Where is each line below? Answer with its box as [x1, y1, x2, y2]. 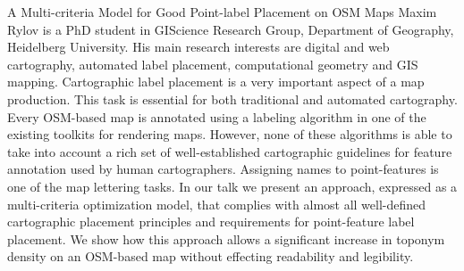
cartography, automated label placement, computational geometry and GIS [7, 54, 418, 73]
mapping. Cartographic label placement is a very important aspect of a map [7, 72, 425, 91]
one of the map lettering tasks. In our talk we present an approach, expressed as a [7, 177, 458, 195]
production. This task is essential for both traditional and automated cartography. [7, 89, 458, 108]
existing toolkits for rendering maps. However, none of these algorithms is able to [7, 125, 452, 144]
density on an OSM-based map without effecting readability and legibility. [7, 247, 414, 266]
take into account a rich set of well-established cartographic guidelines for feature [7, 142, 452, 160]
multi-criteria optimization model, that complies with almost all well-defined [7, 194, 426, 213]
